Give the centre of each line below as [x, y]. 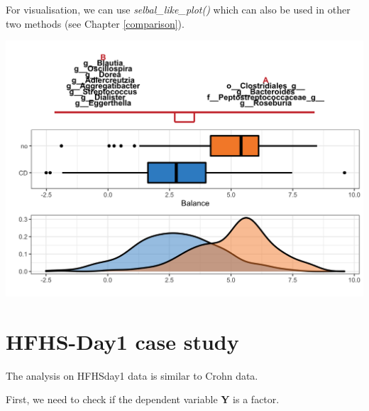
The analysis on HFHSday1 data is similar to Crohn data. [132, 375]
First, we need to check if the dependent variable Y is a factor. [143, 399]
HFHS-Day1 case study [122, 341]
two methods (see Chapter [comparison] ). [95, 23]
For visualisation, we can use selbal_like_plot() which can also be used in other [178, 9]
